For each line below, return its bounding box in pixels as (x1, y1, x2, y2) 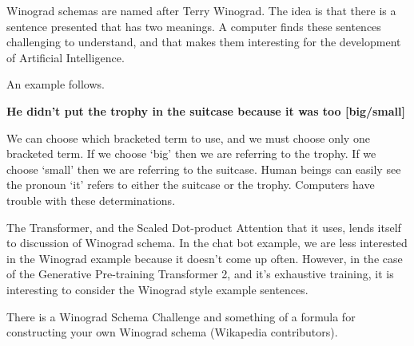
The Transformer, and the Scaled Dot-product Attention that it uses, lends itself (6, 218, 401, 235)
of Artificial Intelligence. (6, 49, 125, 65)
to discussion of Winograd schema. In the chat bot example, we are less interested (6, 234, 408, 251)
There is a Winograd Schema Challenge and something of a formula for (6, 308, 356, 324)
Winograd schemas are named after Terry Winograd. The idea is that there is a (6, 2, 396, 18)
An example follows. (6, 76, 105, 92)
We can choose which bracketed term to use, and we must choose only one (6, 129, 370, 146)
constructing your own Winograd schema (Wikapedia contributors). (6, 324, 338, 340)
